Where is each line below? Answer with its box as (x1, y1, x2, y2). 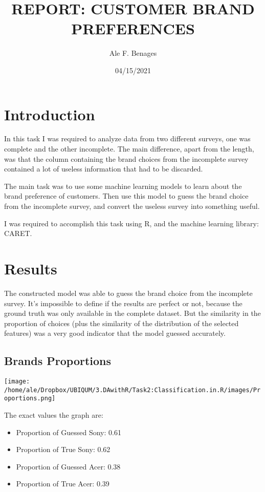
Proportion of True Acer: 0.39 (16, 478, 109, 489)
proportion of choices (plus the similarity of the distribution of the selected (4, 317, 239, 328)
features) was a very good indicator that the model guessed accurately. (4, 328, 226, 338)
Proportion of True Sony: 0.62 (16, 444, 111, 455)
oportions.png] (4, 395, 56, 402)
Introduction (4, 103, 95, 124)
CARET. (4, 228, 32, 239)
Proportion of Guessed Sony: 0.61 (16, 426, 121, 437)
